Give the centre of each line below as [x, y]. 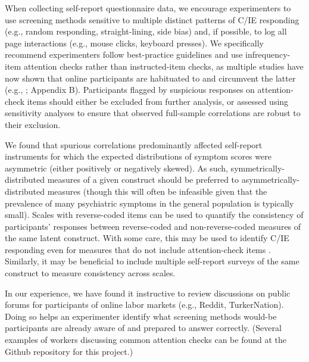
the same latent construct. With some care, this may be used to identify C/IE [147, 238]
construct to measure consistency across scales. [90, 273]
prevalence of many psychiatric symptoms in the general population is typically [149, 203]
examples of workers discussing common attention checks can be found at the [146, 340]
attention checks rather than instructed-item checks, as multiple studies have [163, 66]
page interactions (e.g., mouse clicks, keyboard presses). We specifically [135, 43]
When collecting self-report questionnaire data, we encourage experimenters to [148, 8]
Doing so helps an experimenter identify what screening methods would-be [141, 316]
